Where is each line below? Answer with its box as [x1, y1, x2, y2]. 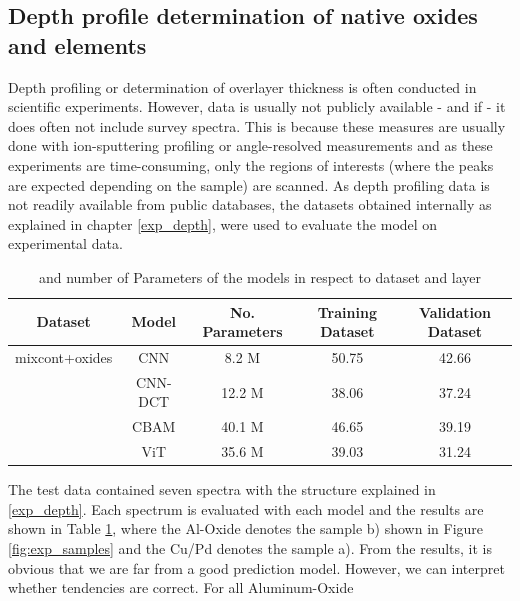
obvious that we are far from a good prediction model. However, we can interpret [8, 557, 505, 578]
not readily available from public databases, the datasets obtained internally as [8, 194, 492, 215]
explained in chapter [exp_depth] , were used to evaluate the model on [8, 213, 438, 234]
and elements [8, 29, 147, 60]
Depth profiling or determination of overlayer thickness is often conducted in [8, 76, 477, 97]
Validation [418, 301, 491, 322]
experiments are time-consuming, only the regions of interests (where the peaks [8, 154, 494, 175]
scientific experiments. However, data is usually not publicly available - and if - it [8, 96, 506, 117]
